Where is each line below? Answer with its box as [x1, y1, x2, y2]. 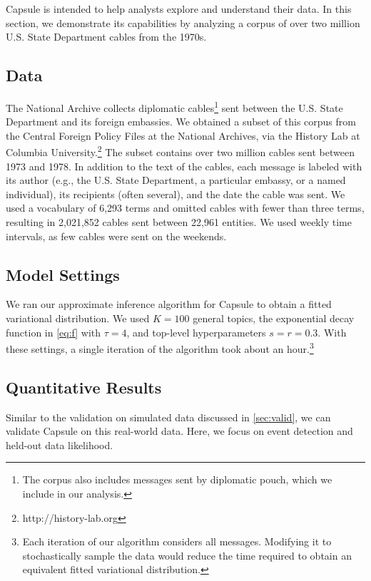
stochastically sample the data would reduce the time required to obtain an [22, 547, 352, 562]
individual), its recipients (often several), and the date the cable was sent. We [6, 186, 345, 201]
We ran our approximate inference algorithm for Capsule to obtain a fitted [6, 297, 332, 312]
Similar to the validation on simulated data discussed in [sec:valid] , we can [6, 409, 331, 424]
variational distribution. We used [6, 311, 150, 326]
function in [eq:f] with [6, 324, 101, 339]
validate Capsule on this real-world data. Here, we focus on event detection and [6, 423, 353, 438]
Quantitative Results [6, 376, 162, 398]
